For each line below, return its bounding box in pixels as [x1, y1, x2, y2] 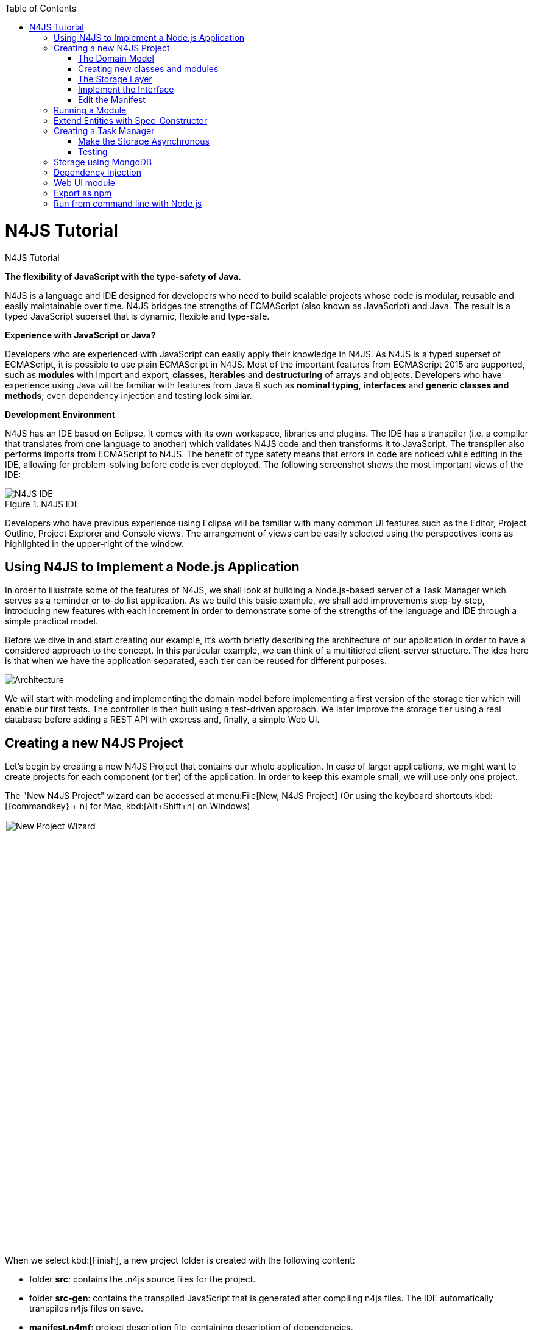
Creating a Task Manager [54, 126, 155, 136]
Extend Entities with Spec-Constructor [54, 115, 208, 126]
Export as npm [54, 188, 112, 198]
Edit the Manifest [78, 95, 146, 105]
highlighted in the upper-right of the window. [5, 538, 184, 549]
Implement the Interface [78, 84, 174, 95]
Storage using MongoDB [54, 157, 152, 167]
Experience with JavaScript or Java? [5, 329, 156, 340]
